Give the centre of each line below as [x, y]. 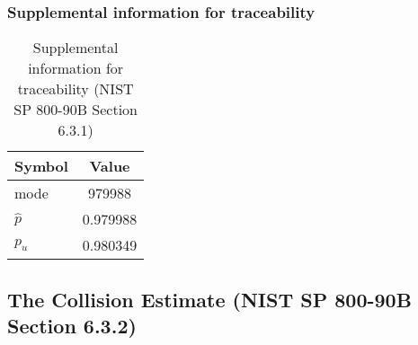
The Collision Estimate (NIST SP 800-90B [209, 299]
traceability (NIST [76, 89]
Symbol [41, 166]
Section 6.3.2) [72, 325]
